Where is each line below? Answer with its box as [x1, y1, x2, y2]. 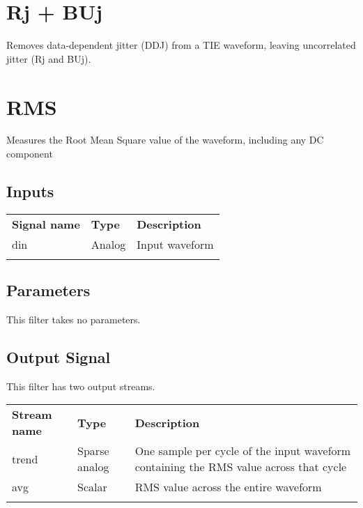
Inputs [6, 180, 54, 202]
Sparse [77, 442, 109, 459]
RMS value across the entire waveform [134, 479, 322, 495]
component [6, 146, 53, 161]
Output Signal [6, 346, 111, 368]
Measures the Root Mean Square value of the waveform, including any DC [6, 132, 324, 147]
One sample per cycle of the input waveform [134, 442, 351, 459]
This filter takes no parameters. [6, 312, 141, 327]
